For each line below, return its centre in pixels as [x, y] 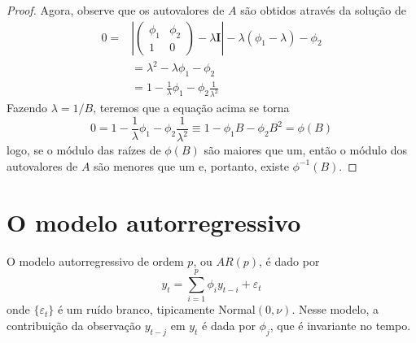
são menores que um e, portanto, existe [191, 165]
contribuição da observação [74, 325]
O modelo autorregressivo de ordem [95, 261]
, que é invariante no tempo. [340, 325]
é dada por [229, 325]
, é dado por [289, 261]
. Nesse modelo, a [335, 309]
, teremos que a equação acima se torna [191, 108]
